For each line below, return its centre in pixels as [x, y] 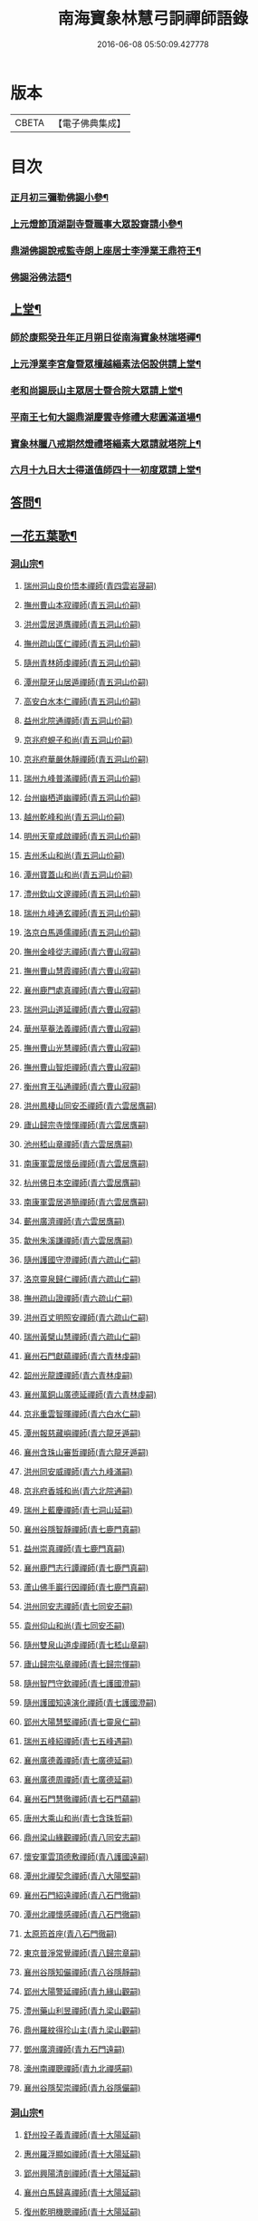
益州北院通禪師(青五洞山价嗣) [78, 720]
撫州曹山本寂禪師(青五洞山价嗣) [82, 604]
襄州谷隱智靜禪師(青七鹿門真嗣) [82, 1529]
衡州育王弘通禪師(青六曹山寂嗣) [82, 1086]
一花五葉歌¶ [44, 536]
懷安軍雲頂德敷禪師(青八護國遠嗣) [86, 1856]
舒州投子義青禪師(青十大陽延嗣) [82, 2134]
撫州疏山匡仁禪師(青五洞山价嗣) [82, 643]
